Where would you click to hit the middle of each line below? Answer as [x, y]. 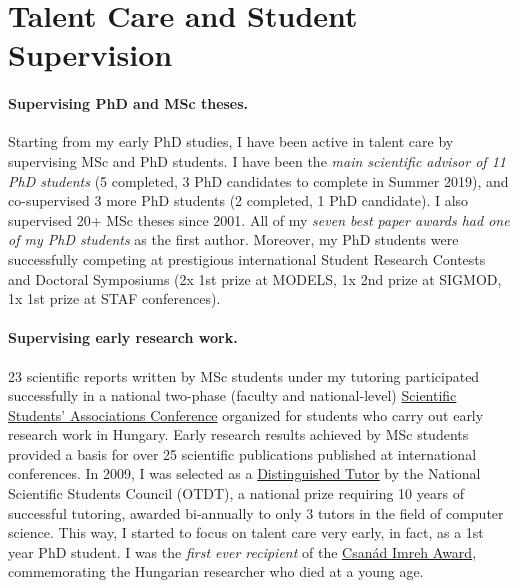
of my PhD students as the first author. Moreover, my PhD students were [233, 239]
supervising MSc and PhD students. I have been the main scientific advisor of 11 [257, 160]
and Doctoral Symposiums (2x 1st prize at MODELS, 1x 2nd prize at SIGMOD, [255, 278]
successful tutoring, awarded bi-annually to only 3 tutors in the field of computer [256, 512]
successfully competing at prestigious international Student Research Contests [247, 258]
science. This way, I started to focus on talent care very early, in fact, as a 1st [246, 532]
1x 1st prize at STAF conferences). [114, 298]
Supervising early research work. [123, 337]
